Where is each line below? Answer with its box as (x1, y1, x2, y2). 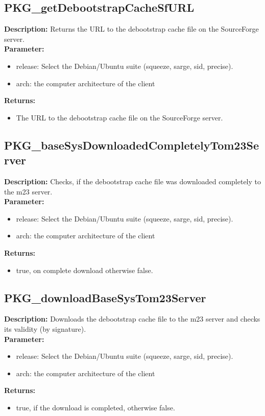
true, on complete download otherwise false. (16, 264, 153, 275)
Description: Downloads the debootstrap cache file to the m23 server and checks (4, 313, 260, 324)
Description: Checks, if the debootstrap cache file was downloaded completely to (4, 176, 261, 186)
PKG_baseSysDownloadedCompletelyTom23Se (4, 137, 259, 153)
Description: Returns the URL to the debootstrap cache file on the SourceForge (4, 23, 259, 34)
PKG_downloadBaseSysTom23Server (4, 289, 206, 305)
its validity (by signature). (4, 323, 86, 334)
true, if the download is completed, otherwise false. (16, 402, 175, 412)
